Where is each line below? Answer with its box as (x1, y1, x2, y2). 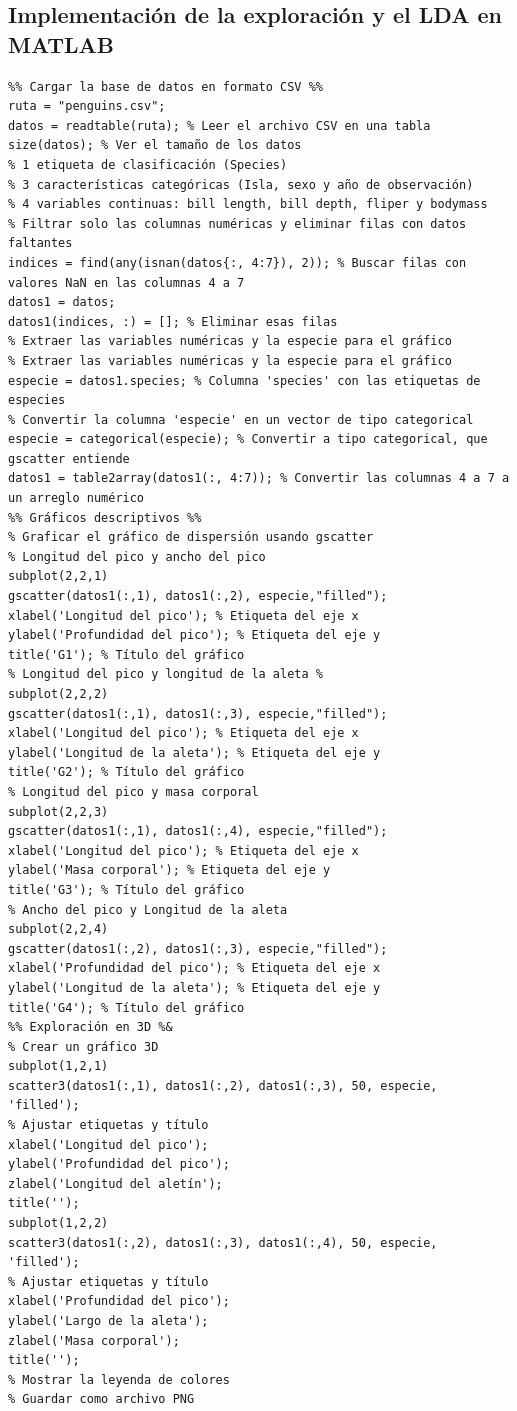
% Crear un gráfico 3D (8, 1039, 159, 1054)
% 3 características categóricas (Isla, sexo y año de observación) (8, 177, 474, 192)
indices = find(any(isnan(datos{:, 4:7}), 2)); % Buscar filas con (8, 255, 467, 270)
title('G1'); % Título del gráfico (8, 647, 245, 662)
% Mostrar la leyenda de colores (8, 1372, 230, 1387)
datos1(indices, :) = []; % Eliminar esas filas (8, 314, 338, 329)
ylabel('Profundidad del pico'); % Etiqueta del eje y (8, 628, 381, 643)
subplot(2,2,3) (8, 804, 109, 819)
